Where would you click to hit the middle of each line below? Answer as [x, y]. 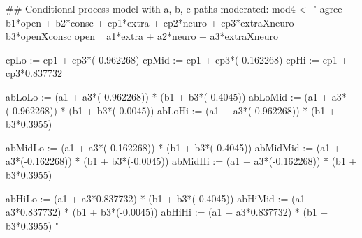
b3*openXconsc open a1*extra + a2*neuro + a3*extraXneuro [142, 36]
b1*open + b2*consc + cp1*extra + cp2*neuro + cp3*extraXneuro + [155, 22]
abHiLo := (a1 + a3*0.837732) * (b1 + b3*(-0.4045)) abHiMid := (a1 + [161, 198]
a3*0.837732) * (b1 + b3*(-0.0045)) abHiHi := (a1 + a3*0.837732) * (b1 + [167, 212]
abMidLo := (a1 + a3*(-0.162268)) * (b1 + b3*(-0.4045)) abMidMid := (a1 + [173, 147]
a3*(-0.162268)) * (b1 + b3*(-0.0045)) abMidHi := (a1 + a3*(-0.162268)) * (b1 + [181, 161]
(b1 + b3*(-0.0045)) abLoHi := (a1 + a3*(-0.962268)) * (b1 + [202, 110]
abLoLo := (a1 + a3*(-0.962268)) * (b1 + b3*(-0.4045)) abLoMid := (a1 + [167, 96]
